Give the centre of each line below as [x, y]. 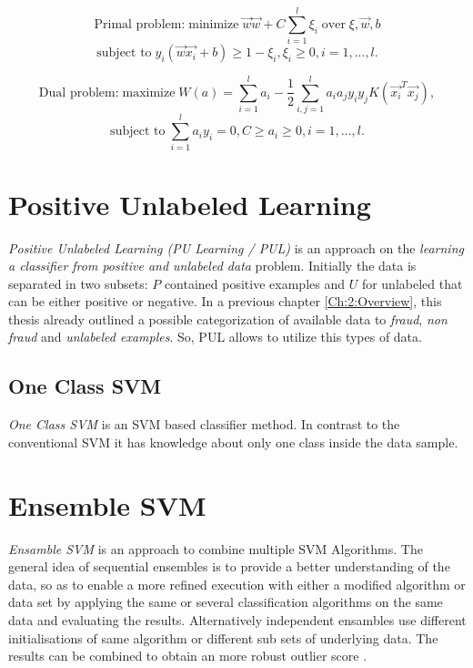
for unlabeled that [412, 283]
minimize [214, 24]
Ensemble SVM [107, 504]
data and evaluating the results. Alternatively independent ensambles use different [237, 619]
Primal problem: [140, 24]
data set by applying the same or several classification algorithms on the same [226, 602]
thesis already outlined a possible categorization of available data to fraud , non [228, 319]
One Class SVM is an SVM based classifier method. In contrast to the [204, 424]
